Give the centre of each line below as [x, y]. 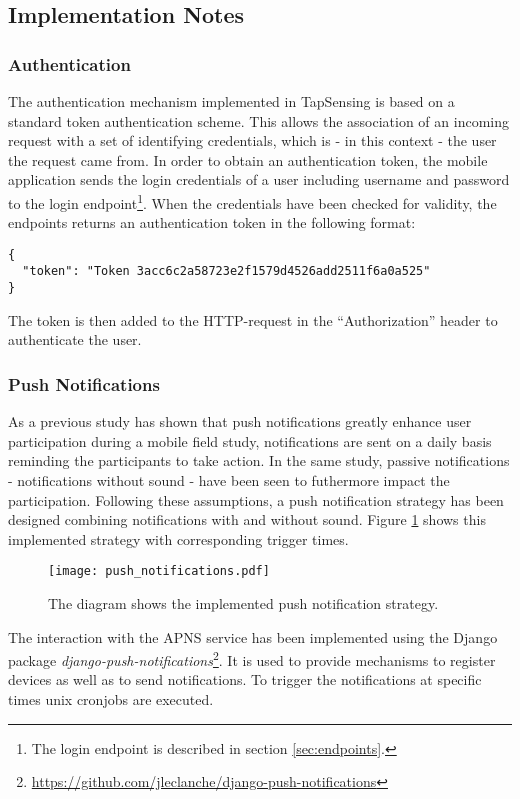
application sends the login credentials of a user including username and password [259, 179]
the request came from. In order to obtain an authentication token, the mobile [248, 159]
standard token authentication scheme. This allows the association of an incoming [258, 120]
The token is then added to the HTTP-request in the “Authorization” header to [253, 319]
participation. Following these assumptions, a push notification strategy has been [256, 499]
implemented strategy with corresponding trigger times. [178, 538]
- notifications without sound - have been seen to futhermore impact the [229, 479]
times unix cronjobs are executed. [111, 699]
